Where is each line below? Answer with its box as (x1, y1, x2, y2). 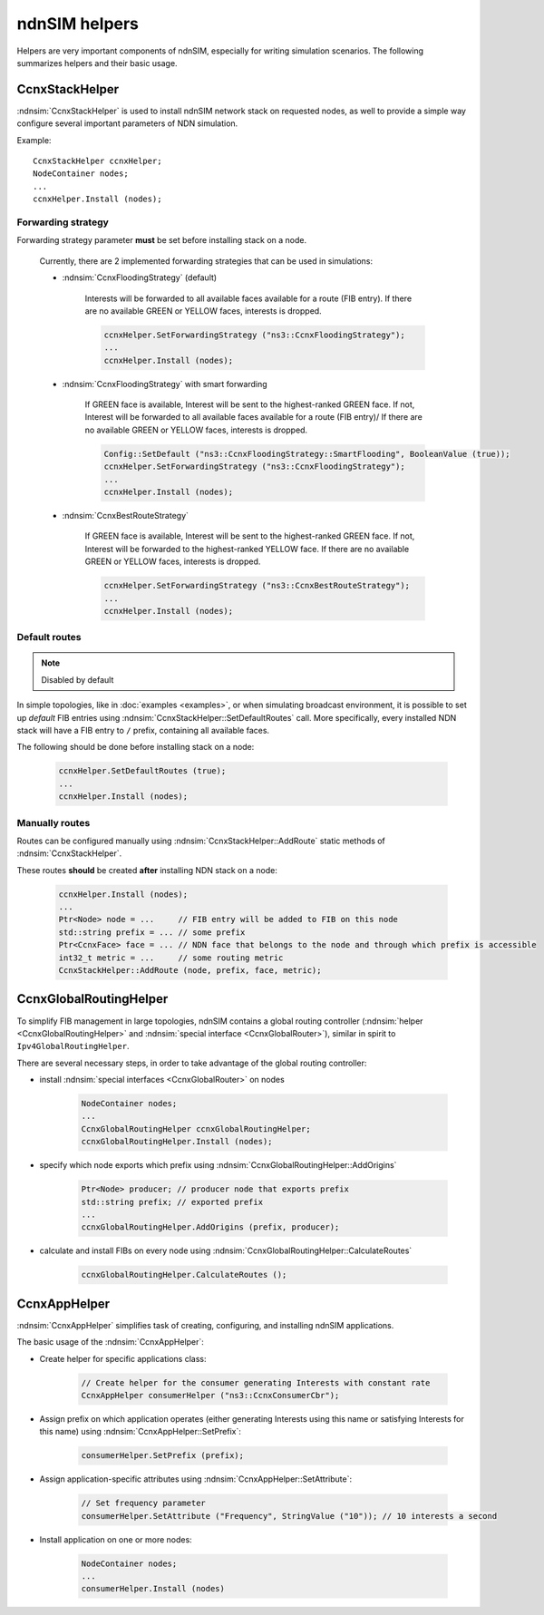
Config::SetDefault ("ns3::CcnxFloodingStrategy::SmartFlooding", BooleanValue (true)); (103, 449, 511, 459)
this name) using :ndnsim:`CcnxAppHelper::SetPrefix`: (39, 1426, 242, 1437)
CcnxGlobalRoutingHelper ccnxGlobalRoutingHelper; (81, 1124, 312, 1133)
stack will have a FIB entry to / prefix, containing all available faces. (16, 725, 270, 735)
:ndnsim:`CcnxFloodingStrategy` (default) (62, 272, 218, 283)
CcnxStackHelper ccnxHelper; (33, 156, 162, 167)
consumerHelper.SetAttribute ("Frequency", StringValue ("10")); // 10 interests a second (81, 1511, 498, 1521)
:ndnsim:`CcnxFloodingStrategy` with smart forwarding (62, 378, 267, 389)
